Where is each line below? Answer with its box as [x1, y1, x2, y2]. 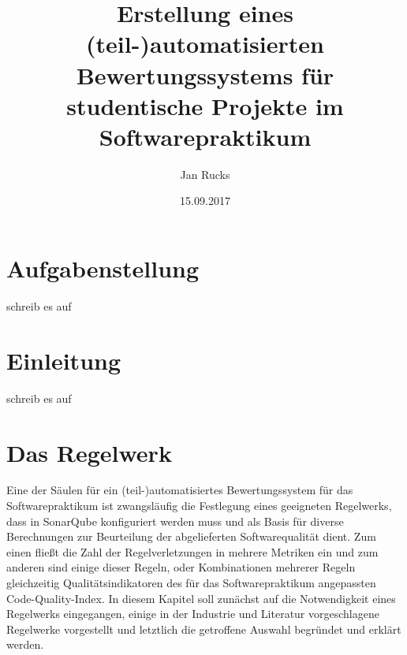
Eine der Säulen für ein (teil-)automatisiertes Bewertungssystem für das [6, 482, 353, 498]
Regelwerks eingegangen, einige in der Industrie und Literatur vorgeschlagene [6, 605, 379, 622]
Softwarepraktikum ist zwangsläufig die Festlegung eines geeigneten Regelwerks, [6, 497, 392, 514]
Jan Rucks [180, 166, 230, 182]
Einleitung [6, 344, 121, 376]
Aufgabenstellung [6, 252, 200, 285]
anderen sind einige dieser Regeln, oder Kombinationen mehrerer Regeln [6, 559, 356, 575]
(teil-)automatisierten [86, 28, 324, 60]
